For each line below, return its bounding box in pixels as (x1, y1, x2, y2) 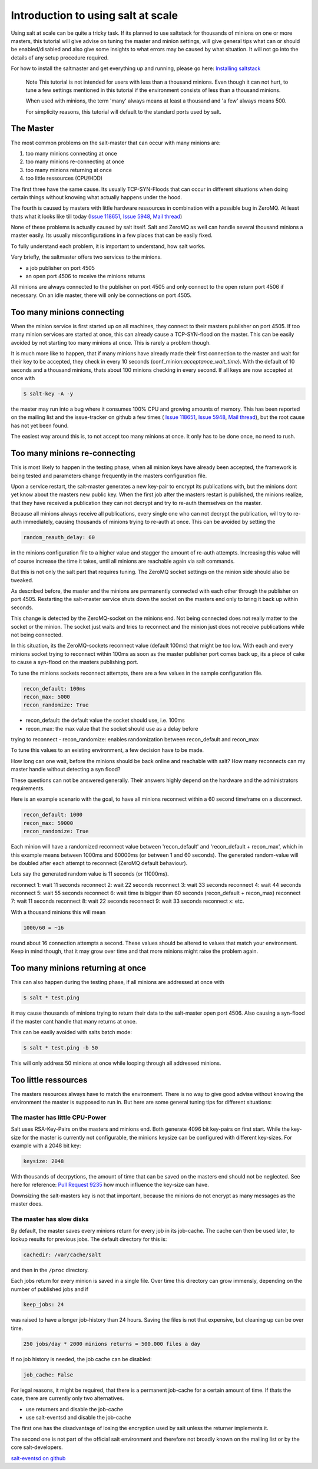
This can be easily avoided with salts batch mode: (11, 1028, 132, 1035)
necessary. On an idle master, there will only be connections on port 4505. (11, 292, 191, 299)
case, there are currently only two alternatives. (11, 1395, 124, 1402)
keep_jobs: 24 (23, 1301, 64, 1308)
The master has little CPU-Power (11, 1113, 107, 1121)
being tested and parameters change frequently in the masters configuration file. (11, 472, 207, 479)
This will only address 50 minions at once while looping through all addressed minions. (11, 1059, 221, 1067)
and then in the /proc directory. (11, 1266, 90, 1273)
